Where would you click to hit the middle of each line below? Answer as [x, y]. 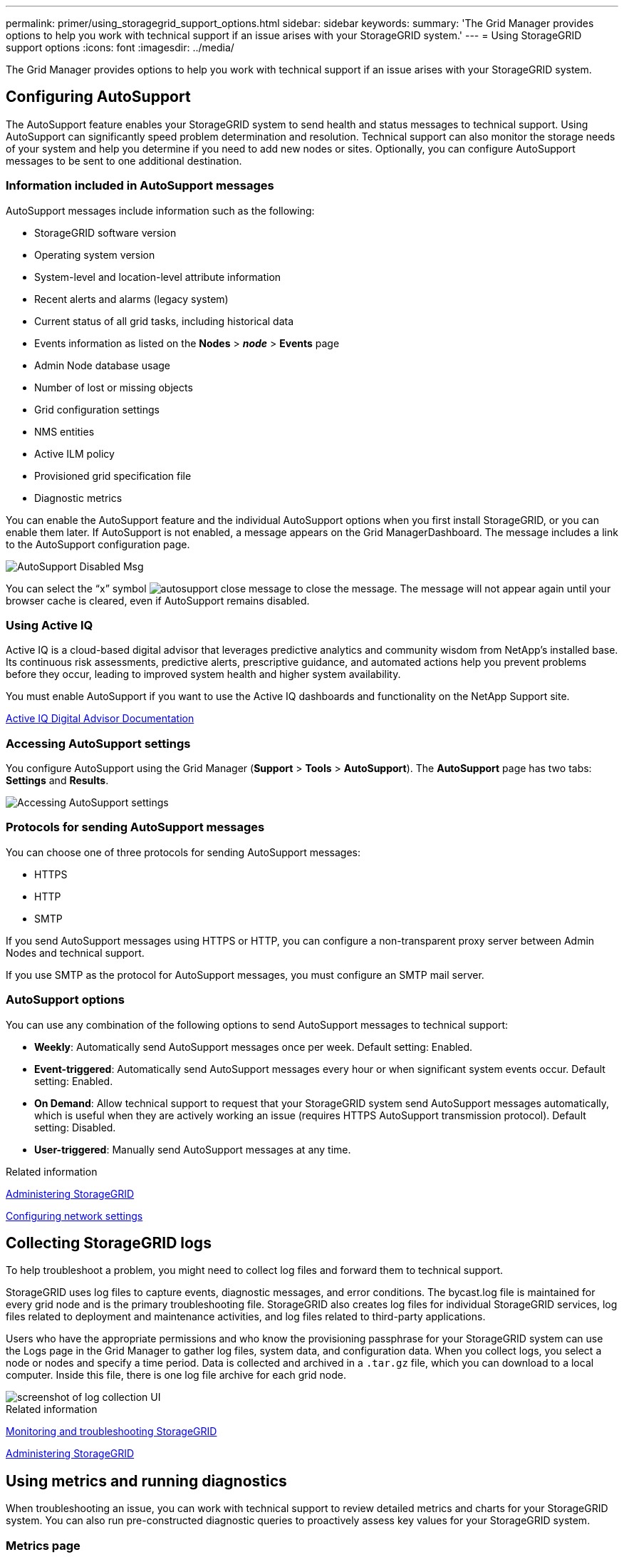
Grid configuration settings [97, 409]
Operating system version [95, 255]
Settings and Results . [57, 781]
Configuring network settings [74, 1216]
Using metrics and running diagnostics [146, 1481]
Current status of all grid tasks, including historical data [164, 321]
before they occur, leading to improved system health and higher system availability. [203, 674]
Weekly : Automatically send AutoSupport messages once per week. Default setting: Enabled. [254, 1047]
